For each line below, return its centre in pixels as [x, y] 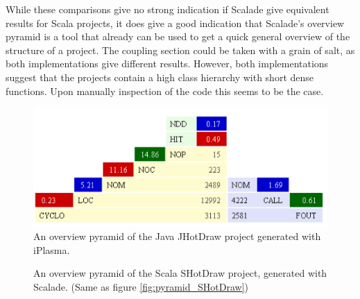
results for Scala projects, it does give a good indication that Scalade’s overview [175, 23]
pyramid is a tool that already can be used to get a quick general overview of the [178, 36]
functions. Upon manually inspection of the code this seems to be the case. [165, 91]
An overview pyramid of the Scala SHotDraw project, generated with [180, 273]
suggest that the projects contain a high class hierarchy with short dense [160, 77]
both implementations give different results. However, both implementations [167, 63]
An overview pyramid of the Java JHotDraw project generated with [177, 236]
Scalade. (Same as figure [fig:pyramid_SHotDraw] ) [141, 286]
